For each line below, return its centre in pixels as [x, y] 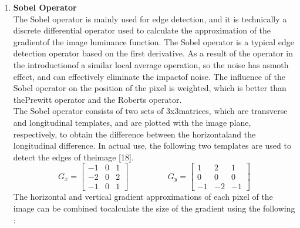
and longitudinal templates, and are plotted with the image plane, [132, 122]
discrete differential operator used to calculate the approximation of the [142, 30]
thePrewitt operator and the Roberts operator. [97, 99]
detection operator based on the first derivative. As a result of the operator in [153, 53]
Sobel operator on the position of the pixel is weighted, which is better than [150, 88]
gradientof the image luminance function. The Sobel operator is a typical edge [154, 41]
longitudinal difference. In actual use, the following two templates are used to [152, 145]
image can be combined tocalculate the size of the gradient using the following [154, 208]
